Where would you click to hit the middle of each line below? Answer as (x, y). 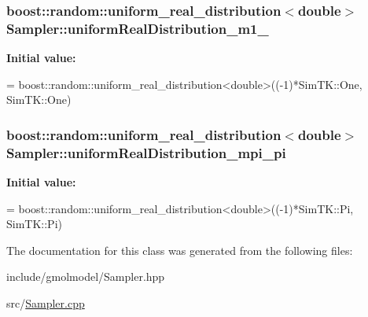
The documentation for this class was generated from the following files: (180, 250)
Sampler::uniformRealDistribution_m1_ (138, 28)
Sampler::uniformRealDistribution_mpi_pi (146, 152)
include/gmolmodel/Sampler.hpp (86, 276)
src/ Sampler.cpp (46, 303)
